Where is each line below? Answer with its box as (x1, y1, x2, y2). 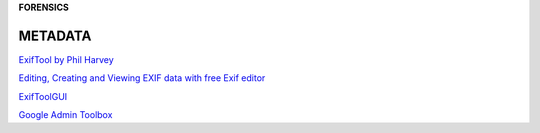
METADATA (18, 27, 92, 44)
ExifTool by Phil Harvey (18, 53, 114, 65)
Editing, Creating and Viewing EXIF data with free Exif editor (18, 72, 266, 84)
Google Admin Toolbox (18, 109, 113, 121)
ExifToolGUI (18, 90, 68, 102)
